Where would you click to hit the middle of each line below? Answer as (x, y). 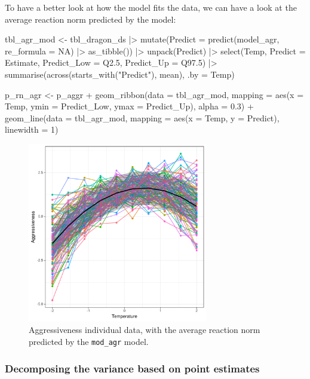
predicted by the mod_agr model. (89, 341)
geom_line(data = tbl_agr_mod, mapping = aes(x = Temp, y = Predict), (142, 117)
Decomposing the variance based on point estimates (132, 368)
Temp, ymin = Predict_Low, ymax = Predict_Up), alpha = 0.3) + (129, 106)
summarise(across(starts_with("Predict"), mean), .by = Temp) (120, 74)
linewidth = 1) (32, 129)
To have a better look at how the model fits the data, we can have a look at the (151, 7)
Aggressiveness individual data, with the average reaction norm (145, 330)
